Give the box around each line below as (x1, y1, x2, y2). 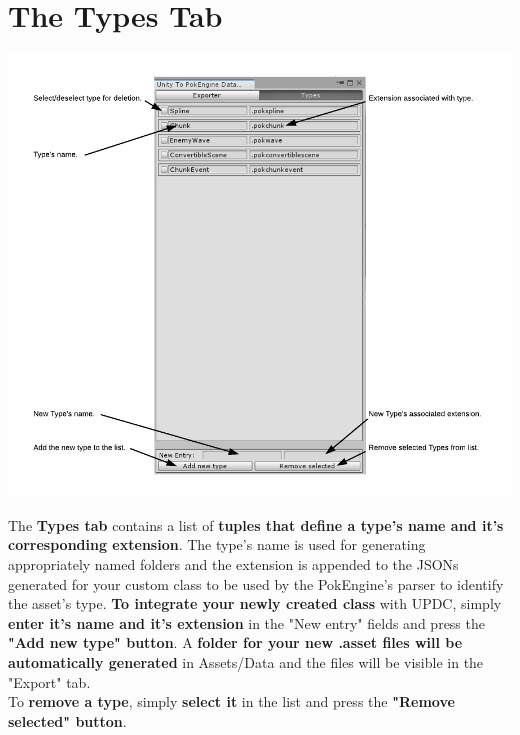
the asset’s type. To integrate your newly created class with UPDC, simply (8, 593, 502, 614)
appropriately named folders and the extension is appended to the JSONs (8, 554, 459, 575)
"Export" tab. (8, 671, 91, 692)
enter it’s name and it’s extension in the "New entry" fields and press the (8, 612, 485, 633)
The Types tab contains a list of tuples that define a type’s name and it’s (8, 514, 504, 535)
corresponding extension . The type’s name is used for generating (8, 534, 426, 555)
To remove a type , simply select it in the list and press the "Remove (8, 691, 455, 712)
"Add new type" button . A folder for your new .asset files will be (8, 632, 463, 653)
